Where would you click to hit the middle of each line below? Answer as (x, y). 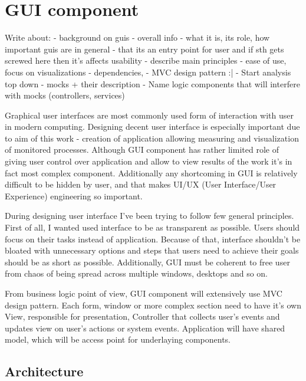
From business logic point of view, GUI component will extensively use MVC (144, 293)
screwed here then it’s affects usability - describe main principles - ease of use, (146, 60)
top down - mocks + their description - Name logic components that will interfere (152, 83)
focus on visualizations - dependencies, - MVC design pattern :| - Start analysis (148, 72)
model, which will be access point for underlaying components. (118, 339)
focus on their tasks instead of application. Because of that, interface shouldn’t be (153, 239)
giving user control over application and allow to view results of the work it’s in (149, 161)
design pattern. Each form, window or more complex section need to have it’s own (153, 305)
